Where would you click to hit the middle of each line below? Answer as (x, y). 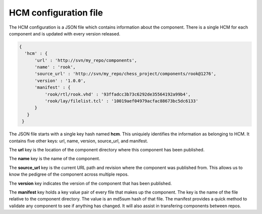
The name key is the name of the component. (55, 159)
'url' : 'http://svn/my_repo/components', (86, 60)
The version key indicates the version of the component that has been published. (90, 183)
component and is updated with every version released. (65, 33)
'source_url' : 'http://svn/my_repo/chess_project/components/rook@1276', (125, 74)
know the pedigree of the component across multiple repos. (69, 174)
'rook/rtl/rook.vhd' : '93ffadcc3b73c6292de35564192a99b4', (118, 94)
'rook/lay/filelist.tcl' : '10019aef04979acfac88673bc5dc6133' (121, 101)
